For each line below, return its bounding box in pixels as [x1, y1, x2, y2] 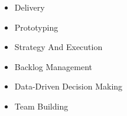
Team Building [14, 100, 69, 112]
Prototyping [14, 21, 58, 33]
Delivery [14, 1, 45, 13]
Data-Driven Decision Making [14, 80, 123, 92]
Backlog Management [14, 60, 93, 72]
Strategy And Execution [14, 41, 103, 53]
